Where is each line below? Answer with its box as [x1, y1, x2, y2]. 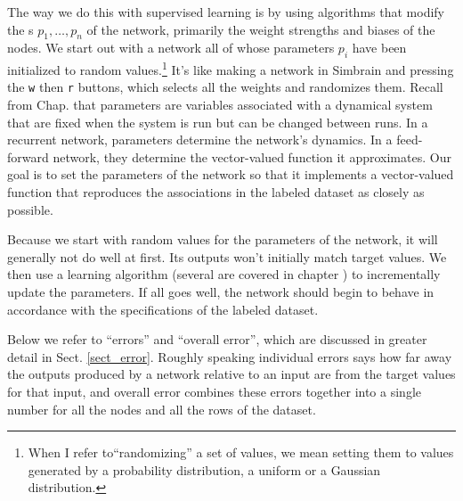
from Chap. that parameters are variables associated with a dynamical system [7, 95, 433, 114]
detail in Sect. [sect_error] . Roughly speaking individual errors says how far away [7, 347, 452, 365]
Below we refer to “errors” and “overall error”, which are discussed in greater [7, 330, 427, 349]
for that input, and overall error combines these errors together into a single [7, 382, 421, 400]
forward [7, 147, 49, 166]
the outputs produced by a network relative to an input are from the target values [7, 365, 456, 383]
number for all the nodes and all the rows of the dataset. [7, 399, 316, 418]
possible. [7, 200, 53, 218]
